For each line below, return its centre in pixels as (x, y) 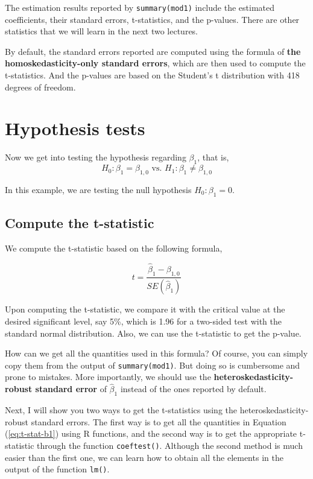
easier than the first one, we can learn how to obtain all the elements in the (144, 457)
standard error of (71, 389)
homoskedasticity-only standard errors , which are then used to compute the (155, 63)
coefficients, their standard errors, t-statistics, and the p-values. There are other (152, 19)
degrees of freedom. (40, 87)
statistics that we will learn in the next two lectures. (102, 31)
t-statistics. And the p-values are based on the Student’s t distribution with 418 (152, 75)
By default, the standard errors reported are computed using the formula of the (153, 51)
